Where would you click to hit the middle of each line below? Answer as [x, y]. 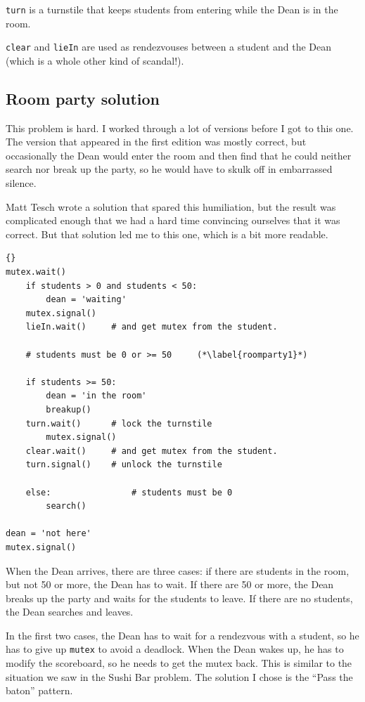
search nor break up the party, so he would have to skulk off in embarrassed [169, 169]
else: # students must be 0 [129, 492]
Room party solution [83, 98]
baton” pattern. [39, 690]
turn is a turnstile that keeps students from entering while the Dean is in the [172, 9]
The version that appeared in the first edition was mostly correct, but [156, 142]
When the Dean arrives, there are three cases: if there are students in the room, [178, 570]
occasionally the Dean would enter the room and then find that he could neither [179, 155]
